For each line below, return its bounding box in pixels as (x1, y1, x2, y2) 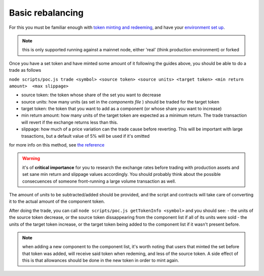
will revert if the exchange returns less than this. (21, 119, 118, 125)
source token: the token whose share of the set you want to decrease (21, 92, 161, 98)
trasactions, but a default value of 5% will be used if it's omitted (21, 133, 150, 139)
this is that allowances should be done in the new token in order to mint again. (22, 257, 179, 263)
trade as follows (9, 67, 42, 73)
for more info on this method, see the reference (9, 142, 105, 148)
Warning (22, 155, 40, 161)
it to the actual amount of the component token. (9, 198, 105, 205)
